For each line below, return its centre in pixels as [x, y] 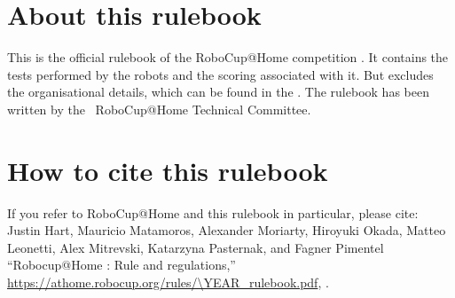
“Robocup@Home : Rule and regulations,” [122, 265]
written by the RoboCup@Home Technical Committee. [159, 109]
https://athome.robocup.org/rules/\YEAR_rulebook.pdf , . [168, 282]
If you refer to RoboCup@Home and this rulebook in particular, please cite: [213, 212]
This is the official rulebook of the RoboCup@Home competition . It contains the [228, 57]
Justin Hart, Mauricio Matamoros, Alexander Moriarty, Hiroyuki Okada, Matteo [227, 230]
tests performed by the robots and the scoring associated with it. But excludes [220, 74]
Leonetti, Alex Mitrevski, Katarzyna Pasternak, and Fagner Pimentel [196, 247]
